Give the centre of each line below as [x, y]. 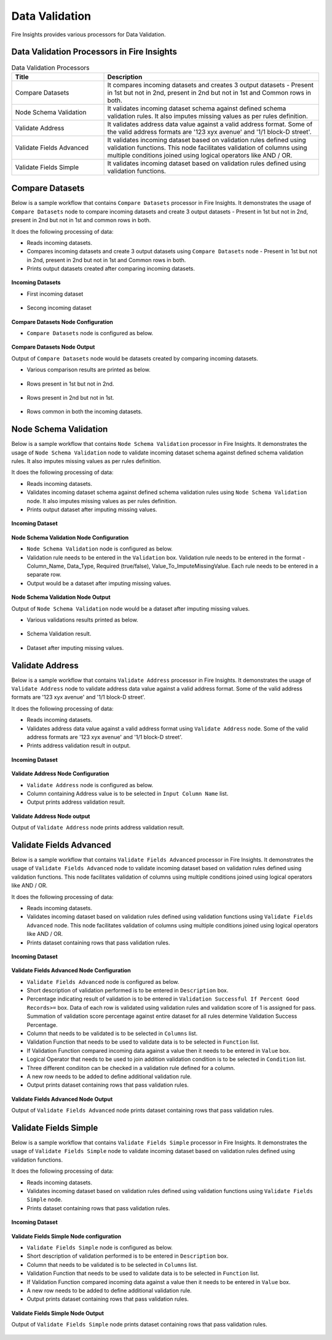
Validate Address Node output [51, 816]
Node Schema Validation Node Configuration [70, 537]
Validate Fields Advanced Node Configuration [71, 970]
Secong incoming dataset [59, 308]
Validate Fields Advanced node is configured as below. [103, 981]
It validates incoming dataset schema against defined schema [197, 108]
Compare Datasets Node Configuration [62, 322]
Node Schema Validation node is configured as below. [100, 549]
